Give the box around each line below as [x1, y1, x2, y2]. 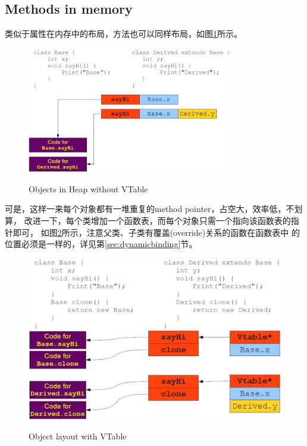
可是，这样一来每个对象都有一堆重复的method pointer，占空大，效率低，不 [5, 202, 295, 215]
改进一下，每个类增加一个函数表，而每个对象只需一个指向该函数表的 [24, 214, 291, 226]
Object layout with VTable [29, 430, 127, 442]
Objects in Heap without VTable [29, 182, 148, 195]
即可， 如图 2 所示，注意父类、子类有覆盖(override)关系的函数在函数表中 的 [12, 226, 300, 238]
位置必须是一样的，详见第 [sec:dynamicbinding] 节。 [5, 238, 198, 250]
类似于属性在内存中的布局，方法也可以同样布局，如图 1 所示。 [5, 27, 242, 40]
